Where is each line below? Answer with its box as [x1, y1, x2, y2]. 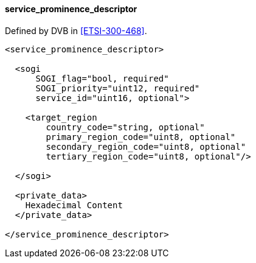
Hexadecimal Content [25, 200, 123, 210]
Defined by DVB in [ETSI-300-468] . [5, 25, 147, 36]
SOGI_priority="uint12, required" [35, 83, 200, 93]
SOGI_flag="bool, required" [35, 73, 169, 83]
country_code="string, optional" [46, 122, 205, 132]
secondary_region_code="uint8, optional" [46, 141, 246, 152]
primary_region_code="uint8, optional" [46, 131, 236, 142]
